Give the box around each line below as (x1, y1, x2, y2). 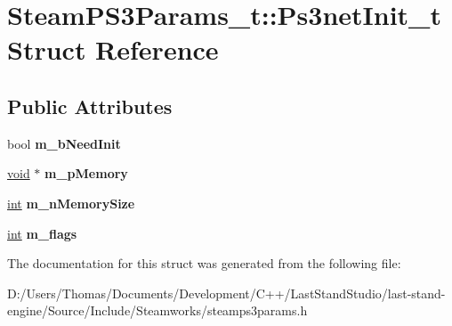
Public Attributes (7, 92, 173, 119)
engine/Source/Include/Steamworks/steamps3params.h (7, 301, 308, 320)
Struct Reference (7, 31, 219, 68)
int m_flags (7, 224, 77, 242)
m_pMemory (44, 164, 128, 183)
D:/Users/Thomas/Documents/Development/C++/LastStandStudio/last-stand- (7, 283, 446, 302)
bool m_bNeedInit (7, 134, 121, 152)
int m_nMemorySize (7, 193, 135, 212)
